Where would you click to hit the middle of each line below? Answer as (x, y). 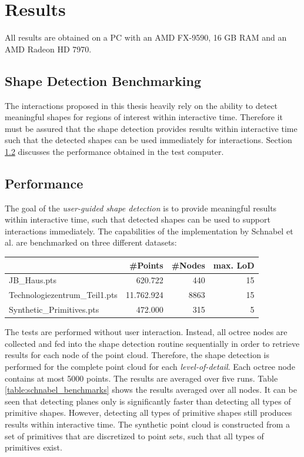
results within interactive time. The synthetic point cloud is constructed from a (148, 424)
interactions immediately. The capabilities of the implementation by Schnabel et (149, 231)
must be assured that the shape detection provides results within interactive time (151, 128)
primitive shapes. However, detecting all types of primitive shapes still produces (148, 413)
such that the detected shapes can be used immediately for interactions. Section (148, 140)
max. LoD (234, 265)
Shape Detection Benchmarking (103, 80)
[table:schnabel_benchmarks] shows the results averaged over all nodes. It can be (151, 390)
